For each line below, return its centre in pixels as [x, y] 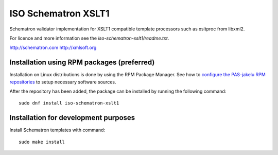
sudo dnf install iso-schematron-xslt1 [69, 103]
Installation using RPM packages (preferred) [82, 63]
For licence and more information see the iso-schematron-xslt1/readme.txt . [89, 38]
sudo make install [42, 142]
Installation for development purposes [72, 118]
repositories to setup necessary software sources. [63, 82]
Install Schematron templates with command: [57, 130]
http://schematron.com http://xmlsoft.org [53, 48]
